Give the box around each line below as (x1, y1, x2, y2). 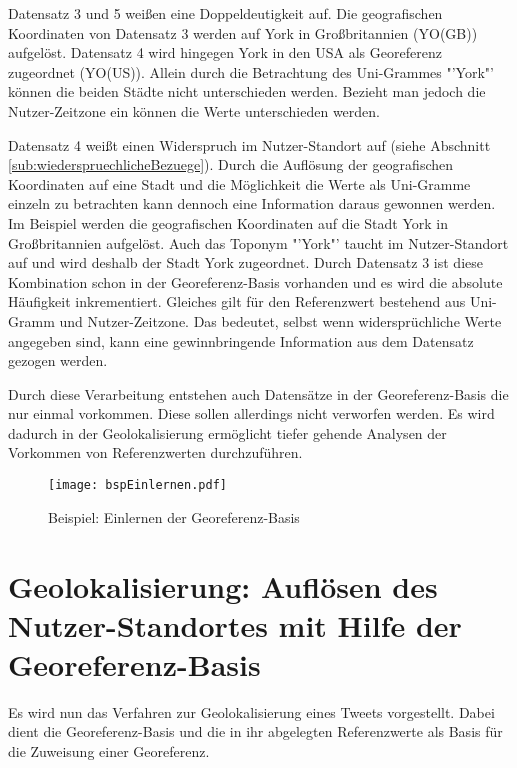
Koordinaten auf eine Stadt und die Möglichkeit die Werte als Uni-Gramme (8, 173, 471, 194)
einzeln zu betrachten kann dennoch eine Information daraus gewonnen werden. (8, 193, 496, 214)
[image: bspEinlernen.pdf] (48, 478, 227, 493)
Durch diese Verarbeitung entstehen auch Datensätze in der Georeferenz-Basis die (8, 383, 509, 404)
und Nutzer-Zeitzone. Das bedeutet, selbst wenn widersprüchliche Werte (59, 310, 502, 331)
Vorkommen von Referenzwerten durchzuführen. (8, 442, 303, 463)
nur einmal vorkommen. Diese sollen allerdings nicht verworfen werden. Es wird (8, 403, 495, 424)
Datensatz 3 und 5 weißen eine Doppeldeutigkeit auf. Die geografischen (8, 3, 443, 23)
